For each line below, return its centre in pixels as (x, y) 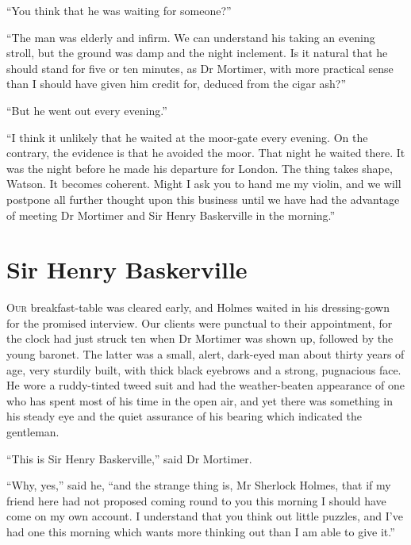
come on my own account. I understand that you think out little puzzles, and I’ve (205, 516)
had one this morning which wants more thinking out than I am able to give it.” (201, 531)
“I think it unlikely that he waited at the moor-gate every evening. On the (187, 137)
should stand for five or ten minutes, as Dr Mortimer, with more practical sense (200, 68)
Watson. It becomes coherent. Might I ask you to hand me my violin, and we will (204, 184)
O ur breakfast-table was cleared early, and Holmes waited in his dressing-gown (198, 307)
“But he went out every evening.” (87, 110)
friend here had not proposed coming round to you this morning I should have (196, 500)
